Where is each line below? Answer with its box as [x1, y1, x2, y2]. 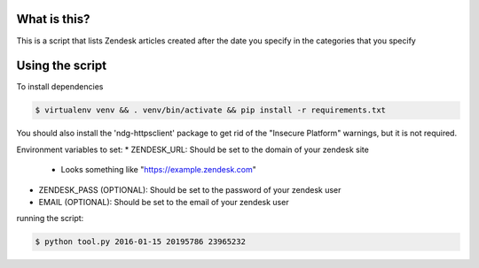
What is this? [16, 11, 90, 27]
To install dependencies [16, 81, 104, 92]
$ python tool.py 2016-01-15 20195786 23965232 [35, 237, 246, 247]
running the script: [16, 213, 84, 224]
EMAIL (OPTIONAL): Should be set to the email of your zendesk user [38, 196, 289, 207]
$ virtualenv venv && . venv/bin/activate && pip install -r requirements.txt [35, 105, 386, 115]
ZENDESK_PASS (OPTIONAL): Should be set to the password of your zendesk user [38, 184, 342, 195]
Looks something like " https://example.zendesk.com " [60, 165, 257, 175]
